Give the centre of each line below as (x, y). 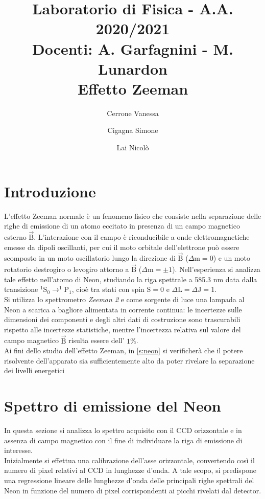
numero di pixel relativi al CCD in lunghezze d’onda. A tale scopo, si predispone (130, 470)
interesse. (18, 450)
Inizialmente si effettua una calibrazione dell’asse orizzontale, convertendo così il (129, 460)
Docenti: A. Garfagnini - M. (133, 48)
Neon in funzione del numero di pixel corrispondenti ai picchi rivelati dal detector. (133, 490)
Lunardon (133, 68)
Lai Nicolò (133, 148)
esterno (15, 237)
